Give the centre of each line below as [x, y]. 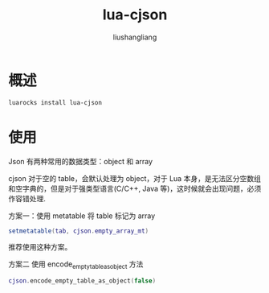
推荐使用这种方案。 [40, 247]
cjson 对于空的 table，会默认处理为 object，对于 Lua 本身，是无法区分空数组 [134, 178]
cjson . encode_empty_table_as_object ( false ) [82, 281]
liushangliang [135, 37]
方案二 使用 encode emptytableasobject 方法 [76, 265]
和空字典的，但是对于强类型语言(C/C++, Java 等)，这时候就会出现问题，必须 [135, 188]
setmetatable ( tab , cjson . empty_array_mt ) [79, 231]
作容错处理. [27, 198]
